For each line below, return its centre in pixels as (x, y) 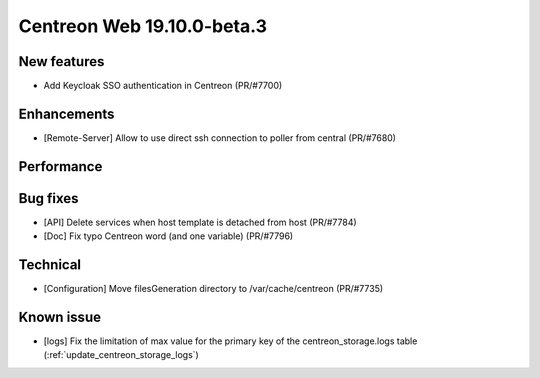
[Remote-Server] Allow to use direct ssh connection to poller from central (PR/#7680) (220, 137)
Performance (60, 166)
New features (61, 61)
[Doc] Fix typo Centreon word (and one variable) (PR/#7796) (168, 236)
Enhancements (66, 113)
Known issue (60, 317)
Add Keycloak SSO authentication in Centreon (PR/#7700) (163, 86)
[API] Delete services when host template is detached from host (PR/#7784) (200, 222)
